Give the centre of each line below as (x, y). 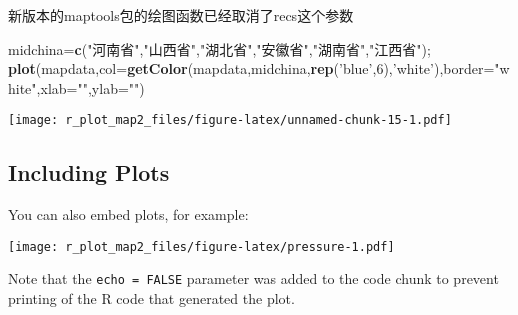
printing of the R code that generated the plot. (151, 298)
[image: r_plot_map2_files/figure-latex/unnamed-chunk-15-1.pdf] (230, 120)
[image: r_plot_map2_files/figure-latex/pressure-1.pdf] (201, 246)
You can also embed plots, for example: (128, 214)
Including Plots (89, 172)
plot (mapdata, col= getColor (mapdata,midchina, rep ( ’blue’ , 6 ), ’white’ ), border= (251, 68)
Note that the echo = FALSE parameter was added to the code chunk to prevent (253, 278)
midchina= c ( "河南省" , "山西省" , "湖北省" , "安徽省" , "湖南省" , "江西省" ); (219, 48)
